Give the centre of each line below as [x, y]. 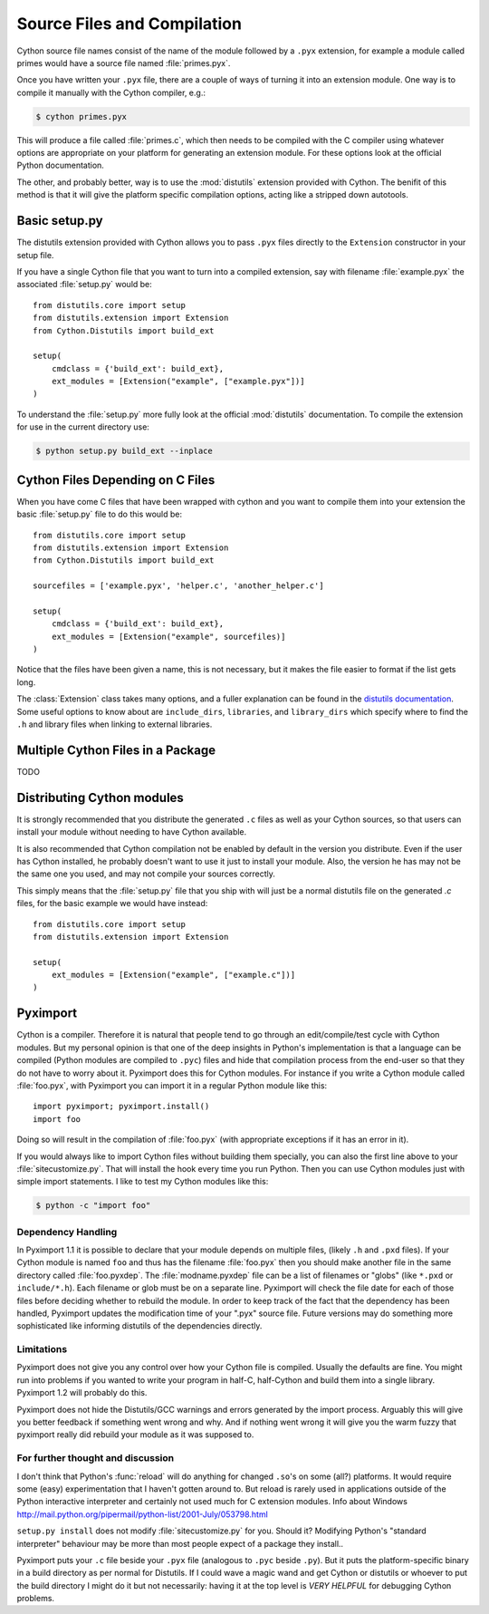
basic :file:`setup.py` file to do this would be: [100, 514]
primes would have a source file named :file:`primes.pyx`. [124, 63]
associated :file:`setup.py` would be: [85, 285]
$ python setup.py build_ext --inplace [124, 451]
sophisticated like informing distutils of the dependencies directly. [139, 1326]
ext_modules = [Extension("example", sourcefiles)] [168, 636]
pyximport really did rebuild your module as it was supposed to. [135, 1435]
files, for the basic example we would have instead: [112, 904]
